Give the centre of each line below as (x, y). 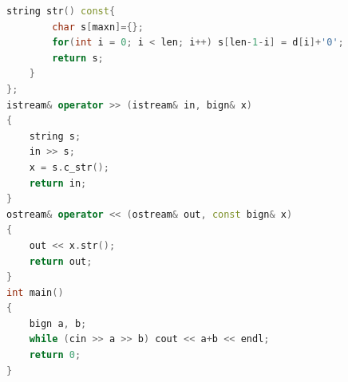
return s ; (78, 58)
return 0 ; (55, 355)
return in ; (58, 183)
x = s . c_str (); (69, 167)
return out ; (61, 261)
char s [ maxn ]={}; (98, 27)
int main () (35, 292)
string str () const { (61, 11)
